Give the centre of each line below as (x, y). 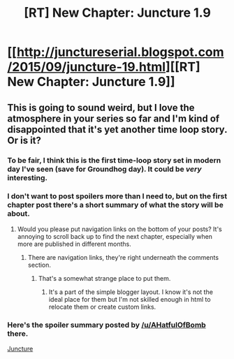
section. (39, 265)
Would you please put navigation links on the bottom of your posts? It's (119, 229)
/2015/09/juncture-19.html (87, 67)
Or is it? (24, 140)
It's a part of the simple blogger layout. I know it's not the (131, 292)
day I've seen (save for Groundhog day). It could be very (104, 169)
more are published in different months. (74, 244)
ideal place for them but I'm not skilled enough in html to (130, 299)
